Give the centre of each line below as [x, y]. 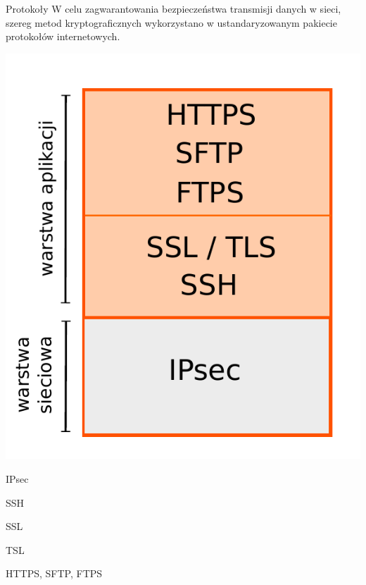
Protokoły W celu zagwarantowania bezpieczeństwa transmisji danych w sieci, [173, 8]
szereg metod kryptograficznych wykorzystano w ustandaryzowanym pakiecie [171, 22]
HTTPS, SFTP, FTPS [54, 573]
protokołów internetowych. [63, 36]
